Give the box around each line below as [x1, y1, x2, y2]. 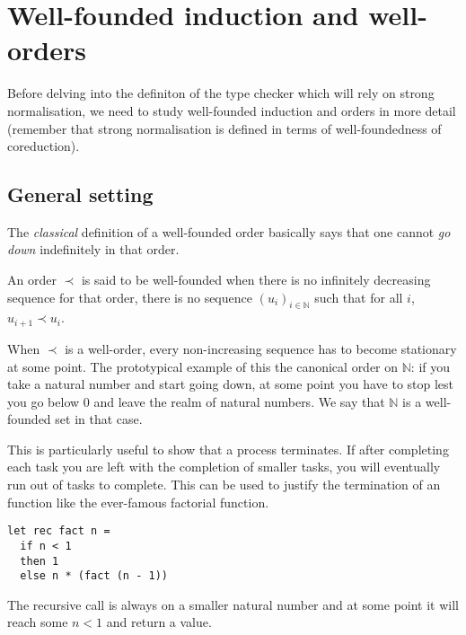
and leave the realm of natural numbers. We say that [93, 392, 385, 410]
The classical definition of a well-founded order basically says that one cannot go [7, 222, 451, 241]
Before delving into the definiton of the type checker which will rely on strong [7, 84, 435, 102]
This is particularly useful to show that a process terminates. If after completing [7, 439, 449, 458]
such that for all [314, 287, 403, 306]
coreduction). [7, 137, 80, 155]
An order [7, 270, 57, 289]
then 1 [20, 554, 59, 568]
